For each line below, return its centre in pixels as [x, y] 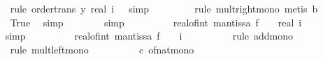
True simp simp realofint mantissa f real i [156, 22]
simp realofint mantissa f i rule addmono [149, 36]
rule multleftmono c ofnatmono [102, 49]
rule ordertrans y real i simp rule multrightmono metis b [164, 8]
